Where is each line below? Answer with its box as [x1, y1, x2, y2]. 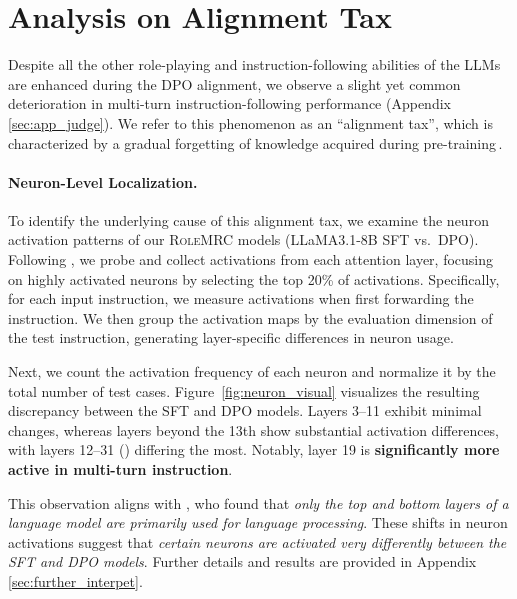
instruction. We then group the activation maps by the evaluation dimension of [8, 307, 493, 328]
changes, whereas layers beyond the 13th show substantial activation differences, [8, 419, 500, 440]
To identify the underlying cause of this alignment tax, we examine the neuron [8, 209, 489, 230]
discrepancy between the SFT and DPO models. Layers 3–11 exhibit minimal [8, 400, 482, 421]
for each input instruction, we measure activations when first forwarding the [8, 288, 474, 309]
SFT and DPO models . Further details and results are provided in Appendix [8, 551, 477, 572]
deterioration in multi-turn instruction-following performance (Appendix [8, 93, 451, 114]
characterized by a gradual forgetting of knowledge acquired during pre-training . [8, 132, 503, 153]
